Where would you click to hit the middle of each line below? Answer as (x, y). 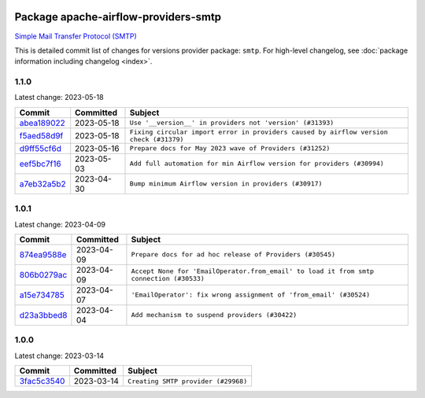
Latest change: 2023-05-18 (59, 98)
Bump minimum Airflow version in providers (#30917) (226, 184)
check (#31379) (157, 139)
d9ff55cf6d (41, 148)
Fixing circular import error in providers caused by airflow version (259, 132)
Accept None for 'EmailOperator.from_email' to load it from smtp (252, 271)
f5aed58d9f (41, 135)
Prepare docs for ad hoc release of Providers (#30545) (233, 254)
